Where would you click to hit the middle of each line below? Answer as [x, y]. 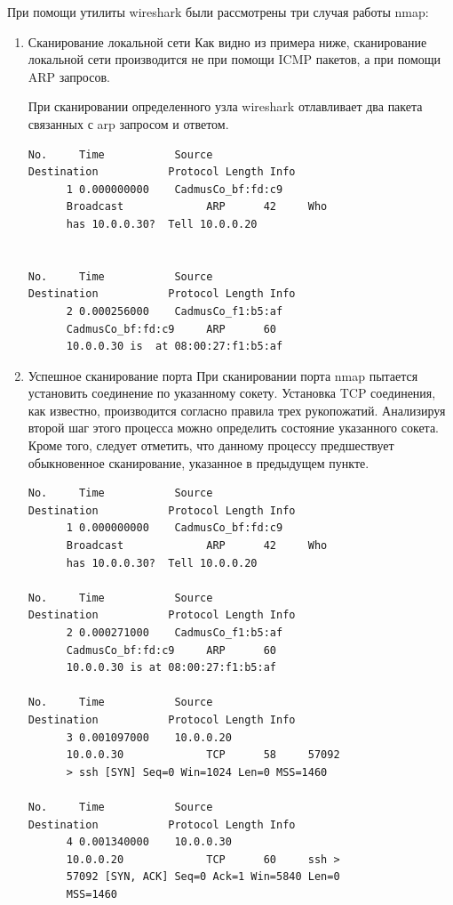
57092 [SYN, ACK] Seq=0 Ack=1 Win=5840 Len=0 [203, 877]
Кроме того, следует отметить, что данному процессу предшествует [211, 445]
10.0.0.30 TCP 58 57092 [203, 755]
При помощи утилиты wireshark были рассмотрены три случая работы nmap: [218, 12]
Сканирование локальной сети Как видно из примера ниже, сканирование [227, 41]
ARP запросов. [69, 76]
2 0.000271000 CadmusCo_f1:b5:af [175, 633]
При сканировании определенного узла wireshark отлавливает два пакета [225, 106]
